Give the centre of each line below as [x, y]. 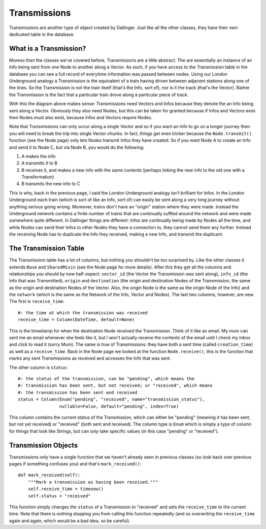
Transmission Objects [44, 445]
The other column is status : [38, 367]
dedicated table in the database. [42, 34]
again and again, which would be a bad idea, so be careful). [70, 521]
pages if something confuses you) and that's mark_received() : [75, 464]
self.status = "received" [59, 496]
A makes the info [39, 156]
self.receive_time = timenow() [66, 489]
